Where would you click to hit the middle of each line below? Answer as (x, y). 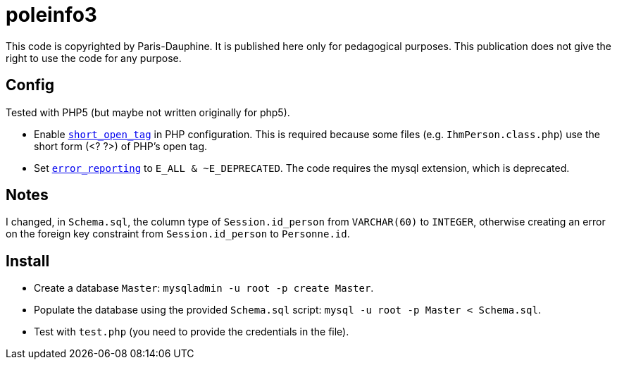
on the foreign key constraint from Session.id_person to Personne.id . (178, 234)
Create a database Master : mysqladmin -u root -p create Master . (204, 288)
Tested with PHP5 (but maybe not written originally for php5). (148, 112)
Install (28, 261)
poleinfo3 (51, 15)
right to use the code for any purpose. (94, 58)
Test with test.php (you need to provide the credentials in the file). (192, 332)
